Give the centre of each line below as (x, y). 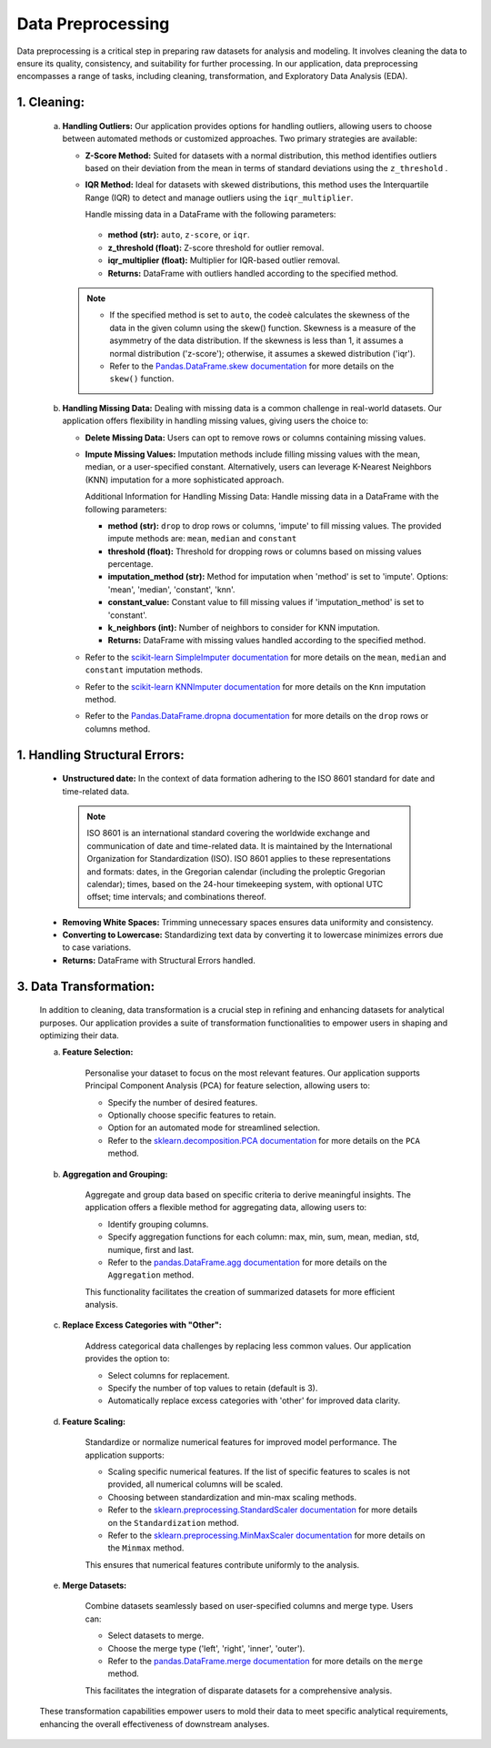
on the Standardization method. (174, 1522)
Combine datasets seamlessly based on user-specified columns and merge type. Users (249, 1606)
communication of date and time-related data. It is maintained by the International (240, 845)
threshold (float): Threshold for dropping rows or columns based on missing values (265, 551)
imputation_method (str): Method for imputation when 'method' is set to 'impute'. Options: (278, 577)
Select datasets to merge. (156, 1636)
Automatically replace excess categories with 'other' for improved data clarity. (254, 1400)
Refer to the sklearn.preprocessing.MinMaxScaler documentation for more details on (266, 1535)
